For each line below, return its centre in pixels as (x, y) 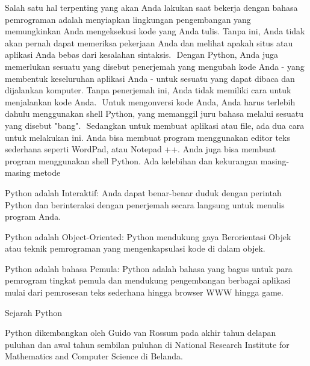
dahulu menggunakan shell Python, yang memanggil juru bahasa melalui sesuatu (154, 113)
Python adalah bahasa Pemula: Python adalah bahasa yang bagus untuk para (149, 268)
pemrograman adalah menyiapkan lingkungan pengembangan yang (128, 19)
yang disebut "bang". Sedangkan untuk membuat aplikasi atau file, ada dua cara (155, 125)
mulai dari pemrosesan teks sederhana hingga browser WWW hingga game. (144, 292)
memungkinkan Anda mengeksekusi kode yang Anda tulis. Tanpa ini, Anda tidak (155, 31)
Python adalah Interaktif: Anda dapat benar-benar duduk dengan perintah (143, 192)
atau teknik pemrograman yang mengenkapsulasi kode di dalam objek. (135, 248)
